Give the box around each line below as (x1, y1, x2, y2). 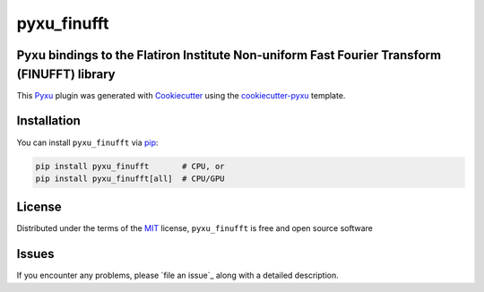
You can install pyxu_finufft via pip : (16, 137, 159, 148)
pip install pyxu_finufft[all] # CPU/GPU (35, 173, 225, 184)
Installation (16, 113, 81, 129)
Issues (16, 246, 55, 262)
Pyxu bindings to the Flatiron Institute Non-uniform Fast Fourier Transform (16, 47, 442, 63)
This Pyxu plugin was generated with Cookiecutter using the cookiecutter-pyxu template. (16, 90, 346, 100)
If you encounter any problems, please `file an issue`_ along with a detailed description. (16, 270, 340, 281)
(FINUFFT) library (16, 66, 116, 82)
